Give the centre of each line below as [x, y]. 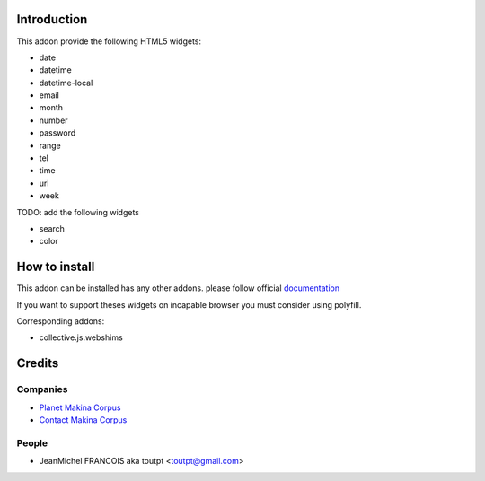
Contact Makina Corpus [83, 420]
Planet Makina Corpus [80, 407]
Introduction [52, 19]
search [52, 228]
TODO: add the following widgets [78, 212]
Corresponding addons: [61, 321]
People [32, 442]
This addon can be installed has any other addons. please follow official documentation [178, 288]
